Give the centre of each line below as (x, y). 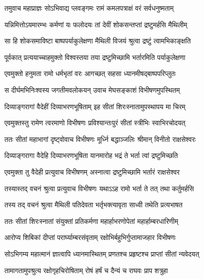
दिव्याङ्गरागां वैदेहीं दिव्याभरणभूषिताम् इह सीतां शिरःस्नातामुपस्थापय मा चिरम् (95, 106)
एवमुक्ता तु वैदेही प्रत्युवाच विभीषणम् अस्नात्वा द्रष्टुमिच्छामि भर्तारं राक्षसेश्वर (92, 171)
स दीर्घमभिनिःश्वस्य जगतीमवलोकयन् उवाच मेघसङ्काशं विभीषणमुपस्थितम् (92, 90)
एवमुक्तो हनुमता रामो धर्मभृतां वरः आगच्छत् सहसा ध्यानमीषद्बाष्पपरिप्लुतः (90, 73)
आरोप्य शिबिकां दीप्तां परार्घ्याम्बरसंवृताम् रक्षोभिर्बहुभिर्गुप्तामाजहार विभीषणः (90, 237)
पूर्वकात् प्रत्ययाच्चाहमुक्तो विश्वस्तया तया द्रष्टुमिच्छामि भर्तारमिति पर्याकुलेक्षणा (95, 57)
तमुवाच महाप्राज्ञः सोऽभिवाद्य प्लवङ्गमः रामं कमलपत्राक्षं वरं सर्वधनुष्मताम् (89, 8)
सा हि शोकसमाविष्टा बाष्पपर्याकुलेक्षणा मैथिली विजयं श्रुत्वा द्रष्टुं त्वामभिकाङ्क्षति (98, 41)
